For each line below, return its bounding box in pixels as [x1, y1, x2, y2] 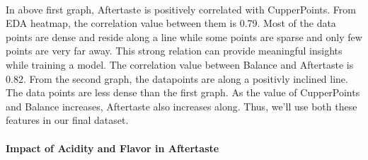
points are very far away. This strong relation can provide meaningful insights [6, 43, 343, 58]
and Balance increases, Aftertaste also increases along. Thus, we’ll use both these [6, 98, 357, 113]
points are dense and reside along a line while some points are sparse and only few [6, 29, 362, 44]
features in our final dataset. [6, 113, 129, 127]
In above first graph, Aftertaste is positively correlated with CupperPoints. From [6, 1, 356, 16]
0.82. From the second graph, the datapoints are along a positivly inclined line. [6, 71, 348, 86]
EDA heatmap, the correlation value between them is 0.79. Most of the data [6, 16, 336, 30]
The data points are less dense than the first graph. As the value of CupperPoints [6, 85, 360, 100]
